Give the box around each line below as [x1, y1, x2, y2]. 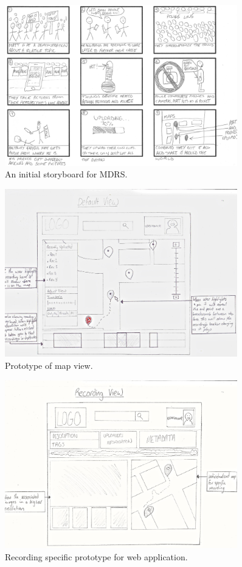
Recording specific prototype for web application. [5, 550, 188, 563]
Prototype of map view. [5, 358, 93, 371]
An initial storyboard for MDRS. [5, 168, 128, 180]
